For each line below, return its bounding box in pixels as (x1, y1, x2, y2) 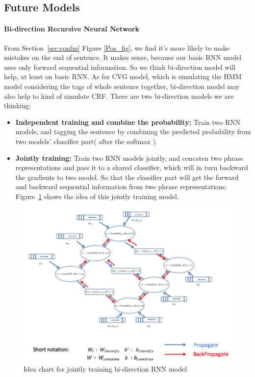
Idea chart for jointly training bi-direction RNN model (24, 363, 187, 374)
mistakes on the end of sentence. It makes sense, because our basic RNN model (4, 52, 242, 62)
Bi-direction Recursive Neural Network (4, 24, 140, 34)
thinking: (4, 100, 31, 111)
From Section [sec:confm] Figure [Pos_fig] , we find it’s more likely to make (4, 42, 229, 53)
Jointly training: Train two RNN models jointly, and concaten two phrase (15, 152, 244, 163)
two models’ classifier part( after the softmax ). (15, 136, 157, 146)
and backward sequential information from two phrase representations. (15, 181, 228, 192)
